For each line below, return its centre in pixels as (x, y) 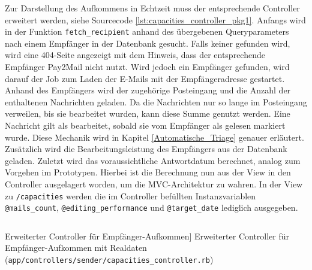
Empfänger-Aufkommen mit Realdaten (76, 248)
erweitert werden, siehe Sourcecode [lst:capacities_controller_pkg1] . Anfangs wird (155, 19)
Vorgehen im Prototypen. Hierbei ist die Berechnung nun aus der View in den (148, 172)
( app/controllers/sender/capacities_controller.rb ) (109, 260)
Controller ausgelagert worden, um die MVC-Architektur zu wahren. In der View (154, 183)
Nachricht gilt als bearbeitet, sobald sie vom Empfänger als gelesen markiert (145, 125)
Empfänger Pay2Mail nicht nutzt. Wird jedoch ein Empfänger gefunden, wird (147, 67)
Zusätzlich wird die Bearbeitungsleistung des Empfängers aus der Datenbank (146, 149)
